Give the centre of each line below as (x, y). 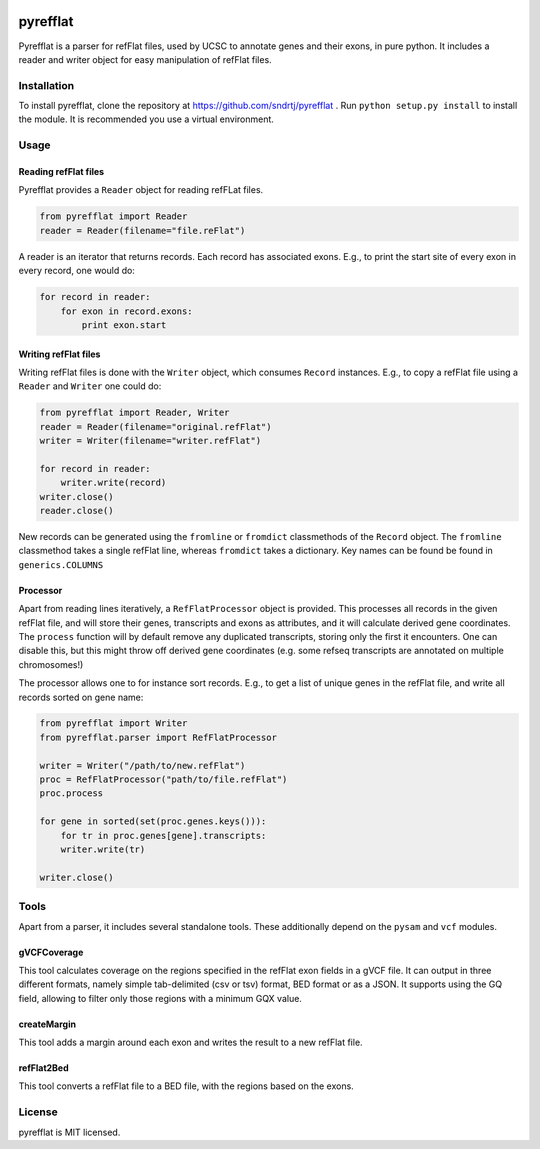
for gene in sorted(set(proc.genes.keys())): (153, 821)
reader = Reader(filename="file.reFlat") (142, 230)
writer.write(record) (113, 483)
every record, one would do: (76, 271)
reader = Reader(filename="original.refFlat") (155, 426)
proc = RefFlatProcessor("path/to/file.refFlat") (163, 779)
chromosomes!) (51, 664)
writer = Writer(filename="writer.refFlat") (150, 441)
